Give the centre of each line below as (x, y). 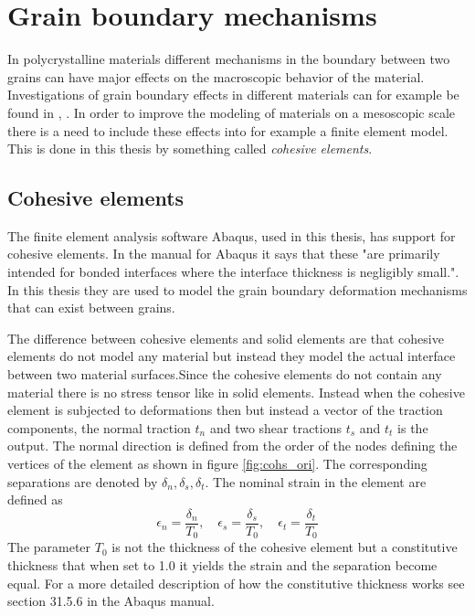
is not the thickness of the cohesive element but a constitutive (285, 547)
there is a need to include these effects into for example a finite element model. (228, 130)
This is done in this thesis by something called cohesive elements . (190, 149)
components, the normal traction (99, 427)
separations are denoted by (83, 481)
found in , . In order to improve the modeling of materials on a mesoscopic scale (232, 112)
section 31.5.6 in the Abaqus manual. (111, 601)
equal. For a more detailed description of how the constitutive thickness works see (236, 583)
